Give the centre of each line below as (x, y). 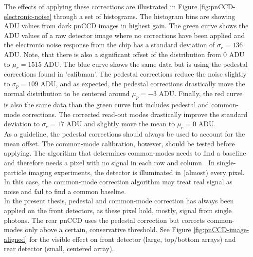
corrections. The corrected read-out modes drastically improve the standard (135, 114)
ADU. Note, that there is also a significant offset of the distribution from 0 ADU (124, 54)
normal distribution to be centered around (67, 93)
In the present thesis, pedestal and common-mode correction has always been (119, 201)
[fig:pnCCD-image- (221, 229)
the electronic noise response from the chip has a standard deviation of (109, 45)
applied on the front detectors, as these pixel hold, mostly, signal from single (118, 210)
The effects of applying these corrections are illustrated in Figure (101, 6)
